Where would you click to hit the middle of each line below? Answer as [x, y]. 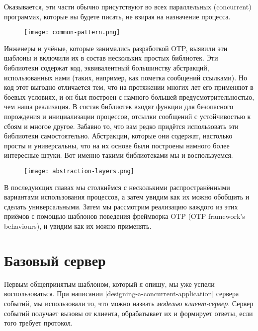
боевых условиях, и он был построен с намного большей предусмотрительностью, [129, 97]
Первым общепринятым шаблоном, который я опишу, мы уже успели [109, 284]
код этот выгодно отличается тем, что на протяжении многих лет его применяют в [129, 87]
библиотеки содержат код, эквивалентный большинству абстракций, [107, 68]
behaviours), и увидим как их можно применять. [78, 226]
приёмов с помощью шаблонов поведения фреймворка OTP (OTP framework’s [125, 216]
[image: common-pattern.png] [72, 33]
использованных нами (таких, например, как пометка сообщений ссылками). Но [126, 77]
